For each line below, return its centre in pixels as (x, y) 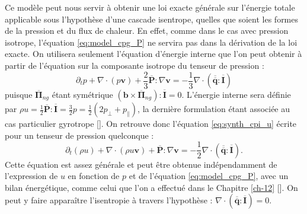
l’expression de (31, 176)
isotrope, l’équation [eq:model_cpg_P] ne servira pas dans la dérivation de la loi (151, 42)
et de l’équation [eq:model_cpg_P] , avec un (209, 176)
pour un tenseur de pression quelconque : (79, 135)
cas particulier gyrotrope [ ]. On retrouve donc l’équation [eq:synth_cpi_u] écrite (151, 124)
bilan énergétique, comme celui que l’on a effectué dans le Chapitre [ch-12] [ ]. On (151, 187)
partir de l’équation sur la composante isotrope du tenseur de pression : (135, 65)
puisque (19, 95)
